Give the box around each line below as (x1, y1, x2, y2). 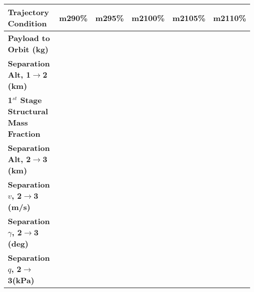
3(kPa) (8, 274, 35, 286)
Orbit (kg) (8, 43, 49, 55)
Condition (8, 18, 47, 29)
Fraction (8, 128, 41, 140)
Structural (8, 105, 48, 117)
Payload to (8, 32, 50, 44)
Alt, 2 (8, 153, 31, 165)
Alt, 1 (8, 69, 31, 81)
